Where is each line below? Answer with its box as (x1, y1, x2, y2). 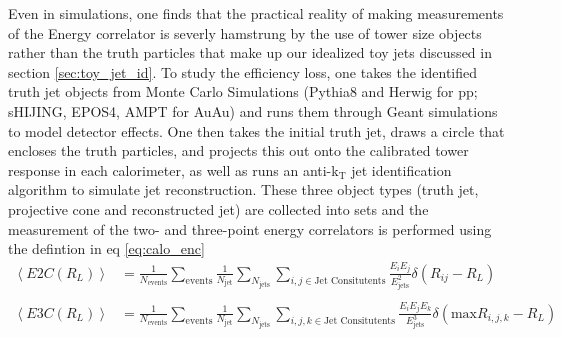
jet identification (351, 159, 452, 180)
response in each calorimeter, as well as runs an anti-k (8, 159, 339, 180)
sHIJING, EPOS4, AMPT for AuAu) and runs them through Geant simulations (8, 100, 498, 121)
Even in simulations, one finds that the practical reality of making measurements (8, 3, 504, 23)
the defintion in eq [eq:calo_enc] (8, 238, 205, 259)
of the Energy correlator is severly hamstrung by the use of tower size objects (8, 22, 482, 43)
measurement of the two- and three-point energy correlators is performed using (8, 218, 492, 239)
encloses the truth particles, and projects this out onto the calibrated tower (8, 140, 469, 161)
